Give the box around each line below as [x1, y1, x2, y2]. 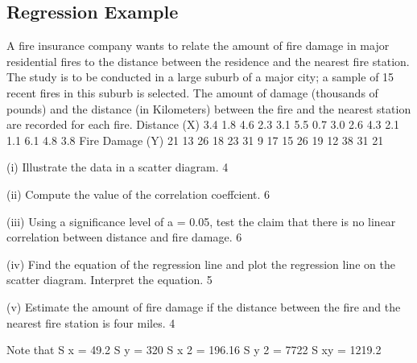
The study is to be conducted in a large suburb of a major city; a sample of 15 [6, 68, 394, 85]
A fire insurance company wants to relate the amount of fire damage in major [6, 37, 390, 54]
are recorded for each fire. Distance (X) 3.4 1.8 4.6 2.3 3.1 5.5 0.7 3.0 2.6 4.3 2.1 [6, 116, 400, 133]
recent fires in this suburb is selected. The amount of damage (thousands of [6, 84, 378, 101]
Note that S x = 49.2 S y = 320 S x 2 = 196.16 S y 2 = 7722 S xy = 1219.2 [6, 341, 382, 358]
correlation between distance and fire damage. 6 [6, 229, 242, 245]
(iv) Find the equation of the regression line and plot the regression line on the [6, 255, 395, 272]
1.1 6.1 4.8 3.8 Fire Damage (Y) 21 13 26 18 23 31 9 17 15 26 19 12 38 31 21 [6, 131, 384, 148]
